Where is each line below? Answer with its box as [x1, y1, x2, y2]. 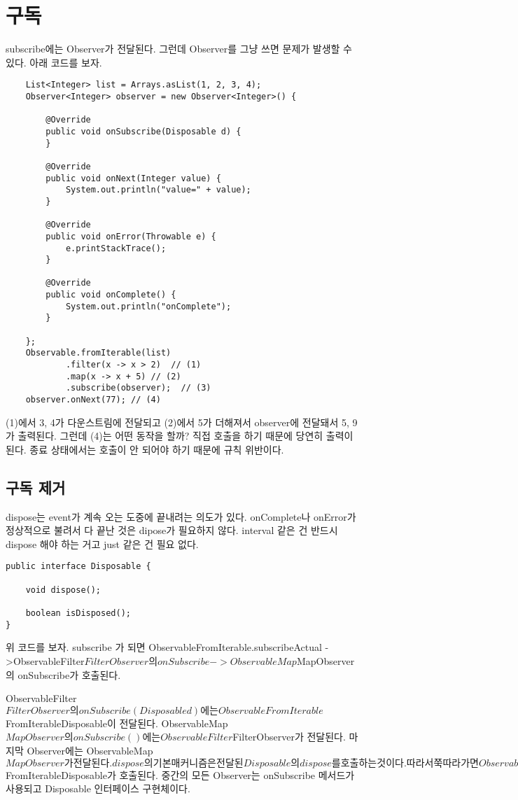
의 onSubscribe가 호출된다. [6, 667, 121, 682]
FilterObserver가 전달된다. [232, 729, 346, 744]
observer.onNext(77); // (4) [25, 395, 161, 405]
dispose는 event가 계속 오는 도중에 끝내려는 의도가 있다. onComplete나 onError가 [6, 509, 356, 524]
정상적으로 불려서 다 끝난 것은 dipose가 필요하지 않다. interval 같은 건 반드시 [6, 523, 338, 538]
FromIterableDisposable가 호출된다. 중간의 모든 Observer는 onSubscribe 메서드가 [6, 767, 355, 782]
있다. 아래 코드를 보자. [6, 55, 102, 69]
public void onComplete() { [45, 290, 176, 300]
